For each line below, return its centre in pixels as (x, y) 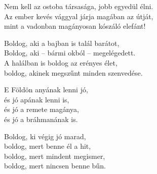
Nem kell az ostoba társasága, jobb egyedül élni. (79, 6)
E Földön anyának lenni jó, (46, 90)
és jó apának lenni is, (37, 99)
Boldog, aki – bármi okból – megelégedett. (70, 53)
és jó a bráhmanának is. (41, 119)
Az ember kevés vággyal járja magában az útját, (79, 16)
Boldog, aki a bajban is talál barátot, (62, 43)
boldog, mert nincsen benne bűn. (55, 166)
